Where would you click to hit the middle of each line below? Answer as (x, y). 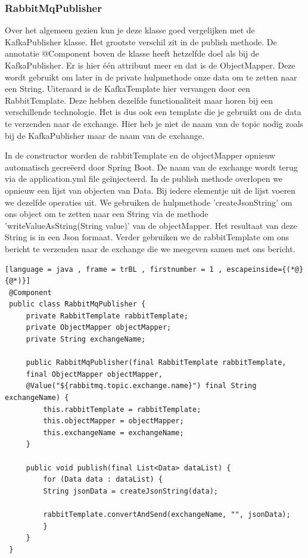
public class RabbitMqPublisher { (77, 304)
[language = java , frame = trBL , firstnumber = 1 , (114, 269)
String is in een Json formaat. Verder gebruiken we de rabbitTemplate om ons (147, 237)
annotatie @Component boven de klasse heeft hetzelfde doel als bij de (132, 53)
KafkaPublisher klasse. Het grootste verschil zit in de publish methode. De (141, 41)
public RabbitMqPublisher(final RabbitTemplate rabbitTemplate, (156, 363)
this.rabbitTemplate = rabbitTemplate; (122, 409)
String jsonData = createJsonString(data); (130, 491)
